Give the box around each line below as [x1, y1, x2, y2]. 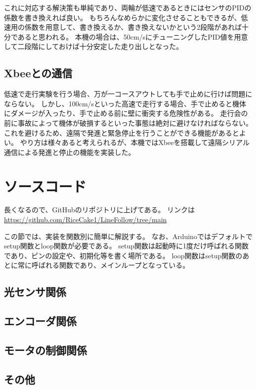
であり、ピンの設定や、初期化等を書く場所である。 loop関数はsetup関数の [4, 250, 243, 260]
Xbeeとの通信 [4, 65, 73, 81]
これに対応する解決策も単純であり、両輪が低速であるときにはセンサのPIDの [4, 2, 252, 12]
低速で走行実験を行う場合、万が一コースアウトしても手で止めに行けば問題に [4, 89, 253, 99]
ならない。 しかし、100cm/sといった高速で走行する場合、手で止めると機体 [4, 98, 247, 108]
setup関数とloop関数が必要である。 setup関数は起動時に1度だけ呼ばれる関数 [4, 241, 249, 251]
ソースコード [4, 176, 86, 196]
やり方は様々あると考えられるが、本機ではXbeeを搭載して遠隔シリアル [20, 137, 250, 147]
